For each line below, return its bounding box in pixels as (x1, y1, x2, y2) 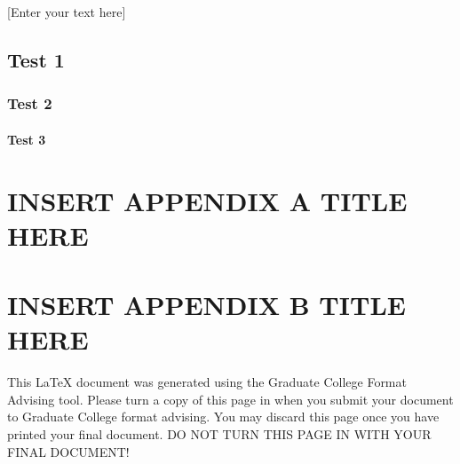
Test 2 (7, 92, 52, 114)
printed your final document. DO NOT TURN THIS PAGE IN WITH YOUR (7, 425, 432, 444)
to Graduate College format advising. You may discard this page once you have (7, 407, 440, 426)
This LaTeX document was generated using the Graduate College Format (7, 373, 407, 391)
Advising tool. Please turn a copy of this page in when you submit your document (7, 389, 454, 408)
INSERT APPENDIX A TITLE (7, 182, 408, 218)
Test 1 (7, 45, 65, 73)
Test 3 (7, 130, 46, 148)
